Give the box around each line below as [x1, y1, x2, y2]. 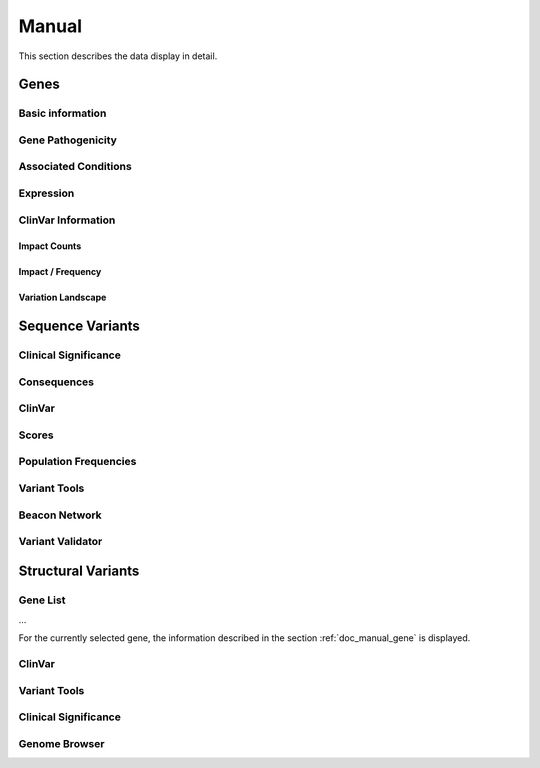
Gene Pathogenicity [18, 133, 117, 147]
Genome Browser [18, 736, 105, 750]
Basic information [18, 106, 107, 120]
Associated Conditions [18, 160, 132, 174]
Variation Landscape [18, 291, 107, 304]
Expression [18, 186, 75, 200]
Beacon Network [18, 508, 102, 522]
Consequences [18, 375, 95, 389]
